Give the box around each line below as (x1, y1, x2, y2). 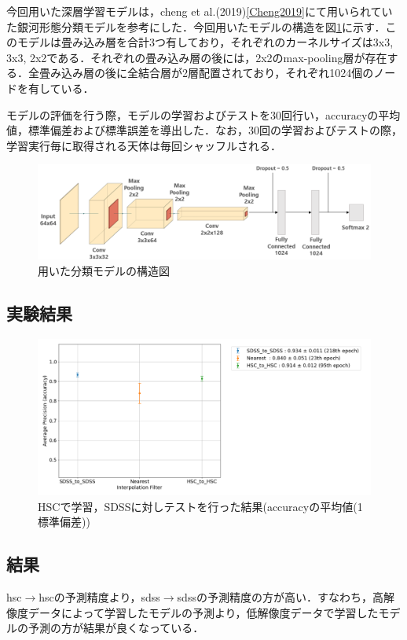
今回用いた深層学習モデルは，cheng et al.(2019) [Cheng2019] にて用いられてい (6, 3, 393, 19)
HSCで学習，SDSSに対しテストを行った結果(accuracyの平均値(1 (38, 498, 363, 514)
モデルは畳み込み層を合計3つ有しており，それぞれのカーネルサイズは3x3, (16, 34, 394, 50)
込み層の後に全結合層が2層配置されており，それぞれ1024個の (60, 64, 374, 81)
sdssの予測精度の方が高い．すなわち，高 (177, 589, 383, 605)
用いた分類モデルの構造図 (38, 263, 170, 279)
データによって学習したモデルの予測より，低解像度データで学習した (27, 604, 379, 620)
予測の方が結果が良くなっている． (27, 620, 204, 636)
